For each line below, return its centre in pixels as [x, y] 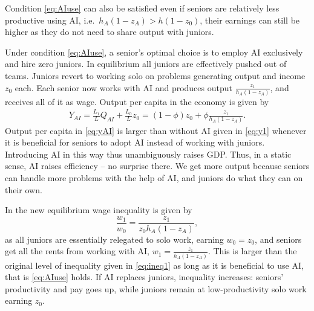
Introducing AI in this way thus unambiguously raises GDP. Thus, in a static [148, 154]
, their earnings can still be [250, 20]
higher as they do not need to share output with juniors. [110, 32]
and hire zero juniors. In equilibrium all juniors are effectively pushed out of [146, 64]
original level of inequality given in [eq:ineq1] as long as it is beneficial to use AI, [154, 265]
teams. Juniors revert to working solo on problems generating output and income [155, 75]
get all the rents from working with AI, [77, 251]
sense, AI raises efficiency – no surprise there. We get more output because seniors [157, 166]
